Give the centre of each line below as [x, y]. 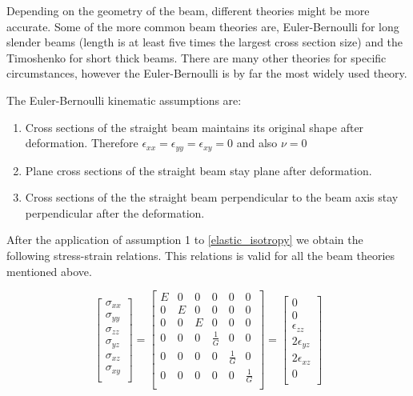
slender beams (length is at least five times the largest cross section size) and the [205, 42]
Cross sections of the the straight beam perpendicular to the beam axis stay [212, 197]
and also [257, 143]
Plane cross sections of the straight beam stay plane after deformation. [198, 170]
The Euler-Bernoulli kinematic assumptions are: [124, 100]
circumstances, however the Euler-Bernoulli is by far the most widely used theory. [207, 73]
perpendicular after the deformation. [115, 212]
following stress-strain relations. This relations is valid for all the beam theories [201, 255]
